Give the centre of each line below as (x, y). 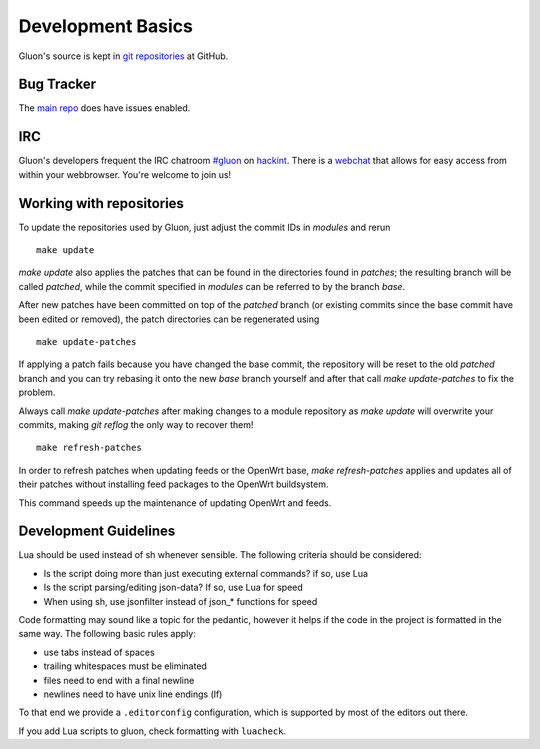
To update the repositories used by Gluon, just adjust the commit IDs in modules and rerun (204, 227)
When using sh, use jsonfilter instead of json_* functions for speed (180, 601)
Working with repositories (101, 203)
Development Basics (106, 26)
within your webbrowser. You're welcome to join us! (125, 174)
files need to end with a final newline (119, 680)
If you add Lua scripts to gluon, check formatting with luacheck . (152, 731)
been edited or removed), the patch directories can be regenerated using (169, 319)
